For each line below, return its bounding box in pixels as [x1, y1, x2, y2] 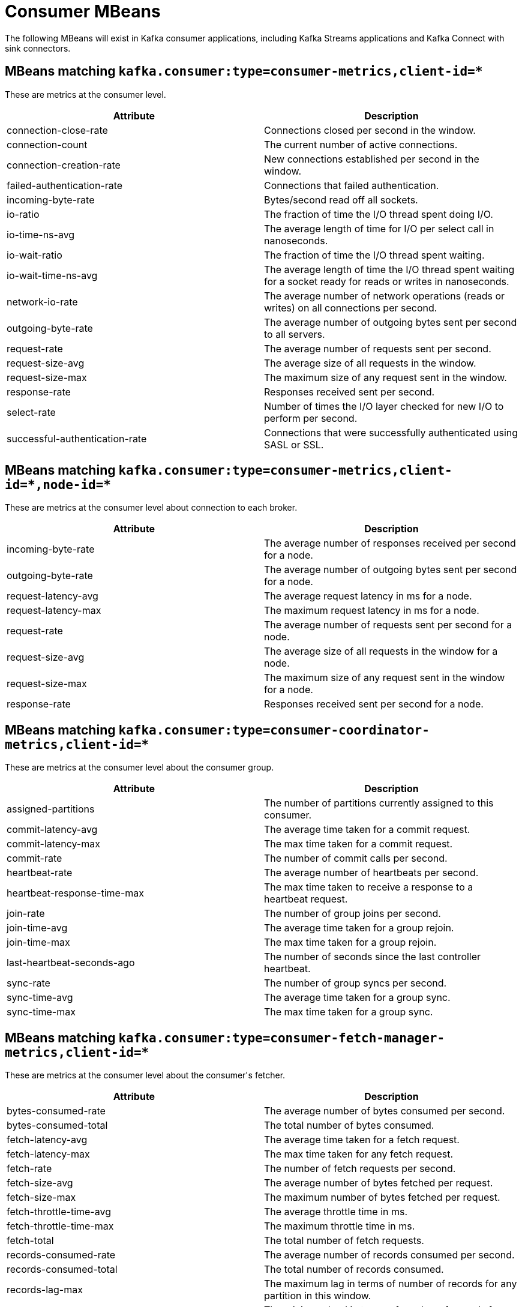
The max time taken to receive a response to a [264, 881, 473, 894]
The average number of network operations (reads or [264, 289, 505, 302]
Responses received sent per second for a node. [264, 698, 484, 711]
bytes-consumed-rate [7, 1105, 106, 1117]
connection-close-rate [7, 124, 108, 136]
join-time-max [7, 936, 70, 949]
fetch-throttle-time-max [7, 1220, 114, 1233]
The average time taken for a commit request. [264, 823, 470, 836]
